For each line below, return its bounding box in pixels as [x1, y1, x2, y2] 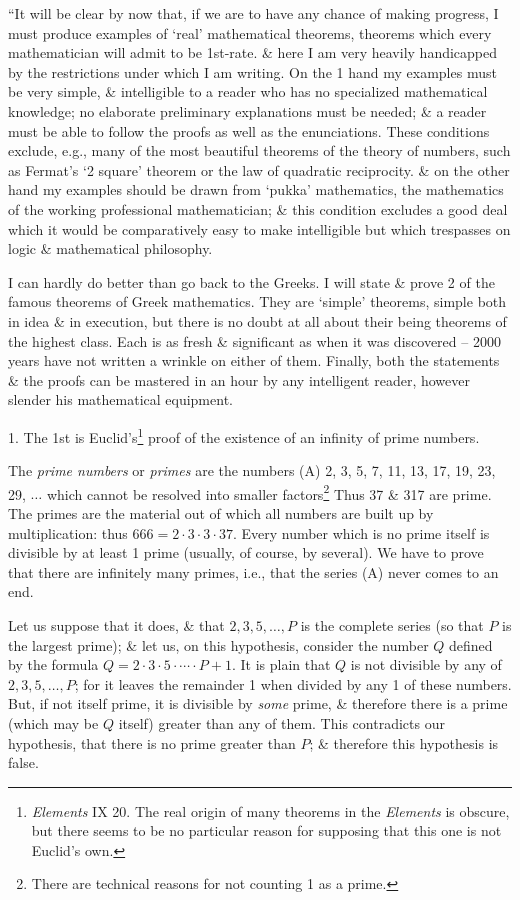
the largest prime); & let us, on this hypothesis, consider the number [8, 634, 429, 655]
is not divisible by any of [350, 654, 502, 675]
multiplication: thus [8, 522, 128, 543]
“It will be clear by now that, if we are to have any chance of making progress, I [8, 3, 499, 23]
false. [8, 752, 39, 773]
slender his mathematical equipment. [8, 389, 233, 410]
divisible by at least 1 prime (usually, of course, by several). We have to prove [8, 542, 484, 563]
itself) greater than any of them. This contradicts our [118, 712, 445, 733]
